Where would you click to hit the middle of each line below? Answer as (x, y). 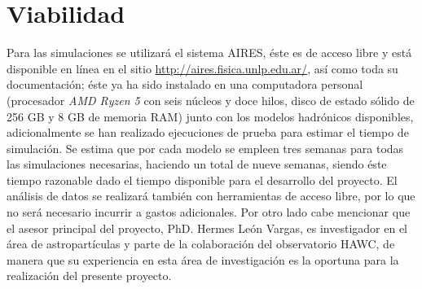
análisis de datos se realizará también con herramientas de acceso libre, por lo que (211, 196)
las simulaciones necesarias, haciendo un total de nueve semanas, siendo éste (197, 164)
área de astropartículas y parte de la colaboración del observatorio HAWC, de (201, 244)
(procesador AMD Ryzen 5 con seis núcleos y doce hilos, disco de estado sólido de (211, 100)
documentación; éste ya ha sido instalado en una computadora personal (185, 84)
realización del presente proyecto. (89, 276)
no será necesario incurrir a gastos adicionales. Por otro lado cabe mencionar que (209, 212)
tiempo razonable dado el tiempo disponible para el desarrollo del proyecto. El (202, 180)
